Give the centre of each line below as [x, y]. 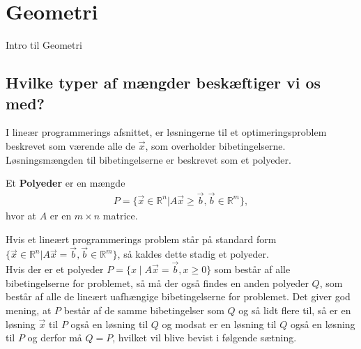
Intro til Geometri [44, 45]
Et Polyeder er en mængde [66, 183]
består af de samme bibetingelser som [144, 310]
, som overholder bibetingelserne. [215, 145]
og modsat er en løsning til [219, 324]
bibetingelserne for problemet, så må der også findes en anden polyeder [157, 282]
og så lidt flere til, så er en [295, 310]
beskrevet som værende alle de [71, 145]
